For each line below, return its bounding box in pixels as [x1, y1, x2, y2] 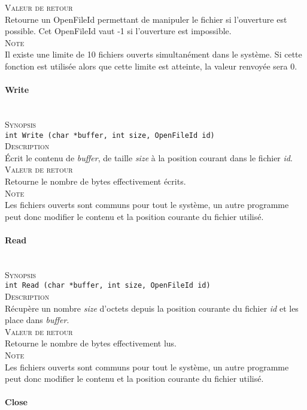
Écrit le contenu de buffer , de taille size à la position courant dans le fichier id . [5, 151, 293, 164]
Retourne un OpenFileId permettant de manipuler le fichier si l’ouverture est [5, 13, 287, 25]
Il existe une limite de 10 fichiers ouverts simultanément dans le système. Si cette [5, 48, 302, 61]
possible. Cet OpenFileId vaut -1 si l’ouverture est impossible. [5, 25, 232, 37]
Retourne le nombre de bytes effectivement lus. [5, 337, 177, 349]
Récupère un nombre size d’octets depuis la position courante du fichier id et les [5, 302, 299, 314]
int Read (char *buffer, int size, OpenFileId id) [5, 281, 211, 290]
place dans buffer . [5, 313, 69, 326]
